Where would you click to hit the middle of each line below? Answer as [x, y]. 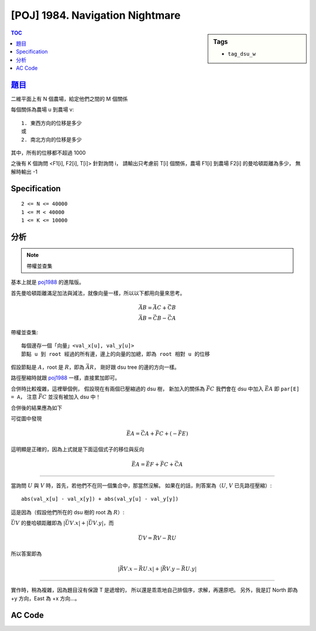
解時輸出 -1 [24, 172]
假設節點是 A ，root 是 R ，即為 [48, 367]
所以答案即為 [26, 554]
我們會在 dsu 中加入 [240, 389]
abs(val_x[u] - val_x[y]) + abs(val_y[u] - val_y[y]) [100, 499]
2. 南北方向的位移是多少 [51, 140]
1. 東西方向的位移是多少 [51, 123]
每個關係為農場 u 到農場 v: [42, 110]
